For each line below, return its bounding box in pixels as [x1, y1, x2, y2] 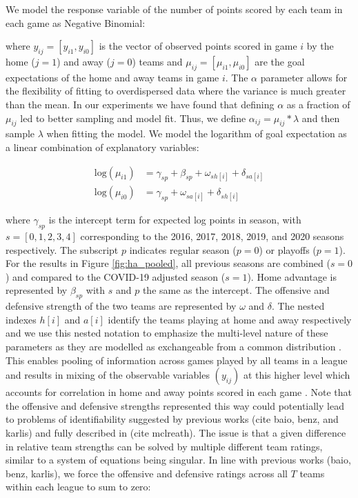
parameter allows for [260, 70, 348, 84]
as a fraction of [286, 97, 350, 111]
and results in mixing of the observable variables [6, 368, 210, 382]
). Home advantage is [247, 269, 337, 283]
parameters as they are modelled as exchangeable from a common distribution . [6, 339, 341, 353]
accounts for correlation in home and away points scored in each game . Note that [6, 385, 352, 399]
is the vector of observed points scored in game [99, 39, 297, 53]
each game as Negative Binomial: [6, 15, 146, 30]
